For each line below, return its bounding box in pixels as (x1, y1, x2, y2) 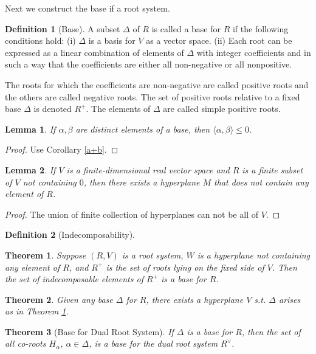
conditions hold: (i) (5, 34, 76, 47)
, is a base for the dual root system (89, 337, 218, 350)
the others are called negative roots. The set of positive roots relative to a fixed (5, 90, 300, 103)
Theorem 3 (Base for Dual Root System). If (5, 325, 174, 338)
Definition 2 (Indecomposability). (5, 228, 135, 241)
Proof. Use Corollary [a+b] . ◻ (5, 143, 118, 156)
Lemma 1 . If (5, 122, 56, 135)
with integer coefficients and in (196, 46, 311, 58)
